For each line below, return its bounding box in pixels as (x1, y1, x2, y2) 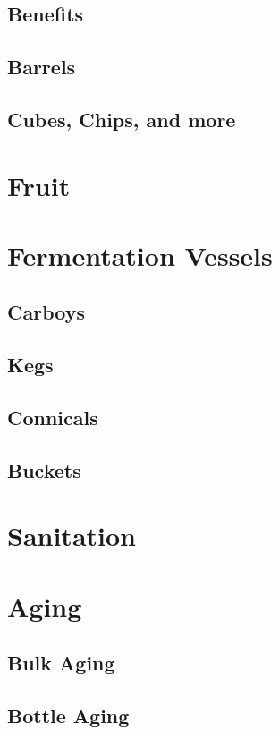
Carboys (7, 298, 85, 326)
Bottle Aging (7, 702, 130, 730)
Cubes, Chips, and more (7, 105, 236, 132)
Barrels (7, 53, 76, 81)
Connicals (7, 404, 98, 431)
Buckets (7, 456, 81, 483)
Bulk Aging (7, 649, 115, 677)
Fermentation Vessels (7, 236, 273, 273)
